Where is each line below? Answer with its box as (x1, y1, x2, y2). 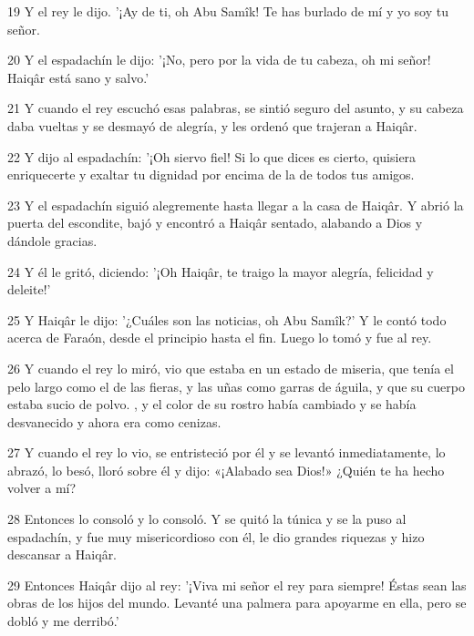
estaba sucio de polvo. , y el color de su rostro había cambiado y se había (7, 395, 417, 414)
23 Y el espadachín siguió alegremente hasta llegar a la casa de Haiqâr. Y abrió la (7, 195, 464, 214)
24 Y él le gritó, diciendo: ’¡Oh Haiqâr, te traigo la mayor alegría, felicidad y (7, 262, 434, 281)
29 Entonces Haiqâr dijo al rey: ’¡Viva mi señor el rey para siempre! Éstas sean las (7, 575, 467, 594)
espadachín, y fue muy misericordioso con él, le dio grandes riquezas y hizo (7, 527, 425, 546)
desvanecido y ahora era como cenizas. (7, 412, 222, 431)
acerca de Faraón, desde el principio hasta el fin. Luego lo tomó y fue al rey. (7, 328, 432, 347)
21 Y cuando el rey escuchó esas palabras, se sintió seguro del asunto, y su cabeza (7, 98, 464, 118)
